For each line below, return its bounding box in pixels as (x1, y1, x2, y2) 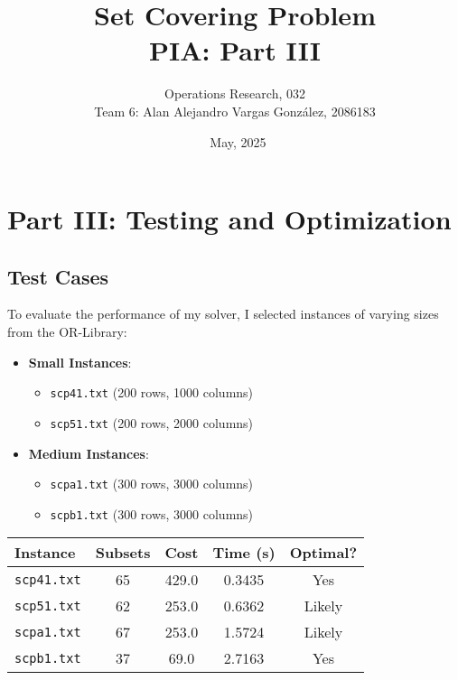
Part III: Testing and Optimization (7, 200, 452, 238)
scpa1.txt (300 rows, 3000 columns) (50, 474, 254, 493)
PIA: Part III (149, 32, 321, 69)
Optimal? (289, 542, 358, 564)
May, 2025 (210, 132, 266, 151)
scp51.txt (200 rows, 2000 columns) (50, 413, 254, 432)
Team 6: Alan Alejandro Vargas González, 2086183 (94, 101, 376, 120)
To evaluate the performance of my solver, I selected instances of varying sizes (7, 304, 439, 323)
